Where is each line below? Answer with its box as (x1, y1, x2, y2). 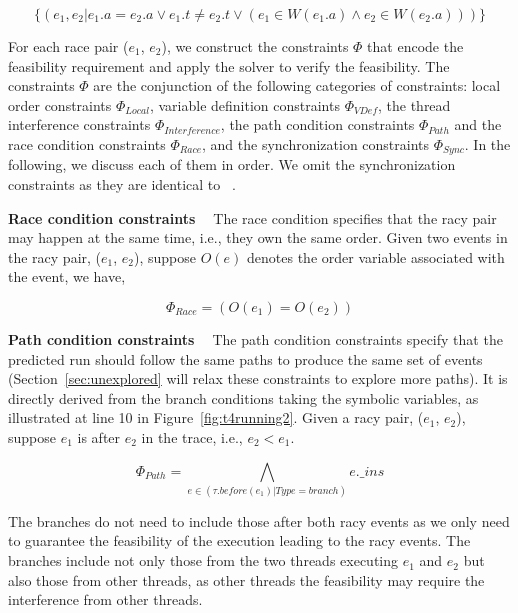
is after (77, 426, 121, 447)
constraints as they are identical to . (8, 174, 236, 195)
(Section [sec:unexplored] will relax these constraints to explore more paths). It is (8, 368, 508, 389)
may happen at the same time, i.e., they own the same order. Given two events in (8, 227, 508, 248)
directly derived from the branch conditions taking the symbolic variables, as (8, 387, 479, 408)
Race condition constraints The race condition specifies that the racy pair (8, 207, 497, 228)
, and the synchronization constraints (201, 133, 430, 154)
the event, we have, (8, 266, 126, 287)
